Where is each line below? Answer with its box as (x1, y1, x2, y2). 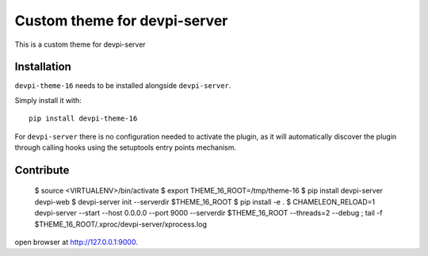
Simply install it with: (14, 95, 82, 105)
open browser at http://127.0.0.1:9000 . (14, 237, 138, 246)
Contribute (14, 163, 70, 177)
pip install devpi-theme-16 (29, 114, 138, 123)
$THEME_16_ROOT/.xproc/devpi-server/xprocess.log (34, 219, 208, 229)
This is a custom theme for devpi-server (14, 40, 146, 49)
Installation (14, 60, 71, 74)
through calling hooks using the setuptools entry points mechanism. (14, 143, 237, 152)
